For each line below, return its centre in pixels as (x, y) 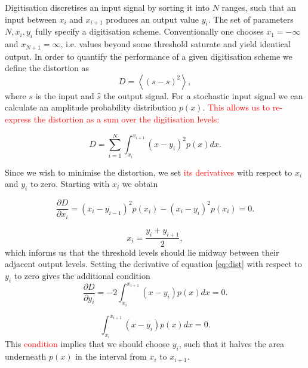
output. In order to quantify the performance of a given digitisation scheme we (149, 56)
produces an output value (153, 19)
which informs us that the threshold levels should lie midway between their (142, 252)
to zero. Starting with (70, 184)
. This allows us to (236, 107)
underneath (26, 356)
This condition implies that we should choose (87, 344)
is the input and (65, 95)
